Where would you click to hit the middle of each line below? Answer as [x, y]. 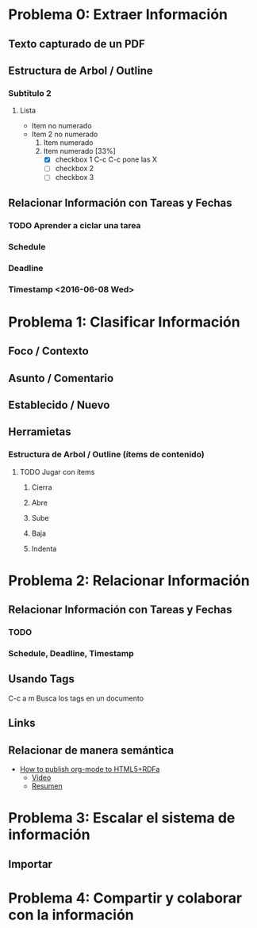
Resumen [47, 786]
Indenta [44, 548]
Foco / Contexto [48, 351]
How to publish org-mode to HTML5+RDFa [90, 770]
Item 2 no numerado [65, 134]
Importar [31, 864]
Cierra [42, 487]
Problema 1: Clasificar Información [124, 322]
